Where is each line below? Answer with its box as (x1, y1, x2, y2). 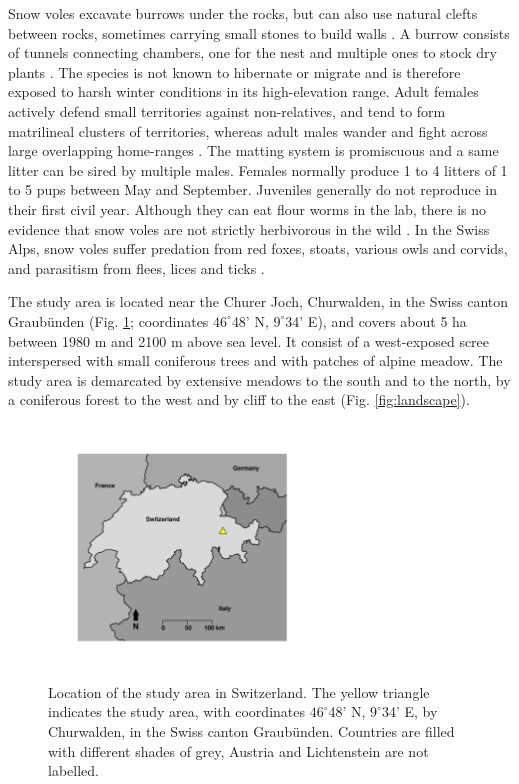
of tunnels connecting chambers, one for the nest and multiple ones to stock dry (8, 42, 497, 63)
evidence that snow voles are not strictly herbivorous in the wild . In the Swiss (8, 218, 490, 239)
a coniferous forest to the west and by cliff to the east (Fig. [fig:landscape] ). (8, 389, 470, 410)
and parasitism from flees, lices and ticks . (8, 257, 265, 278)
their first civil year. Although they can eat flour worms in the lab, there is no (8, 198, 487, 219)
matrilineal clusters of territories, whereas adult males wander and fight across (8, 120, 488, 141)
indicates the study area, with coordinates (48, 701, 305, 722)
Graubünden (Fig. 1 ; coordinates (8, 310, 209, 331)
